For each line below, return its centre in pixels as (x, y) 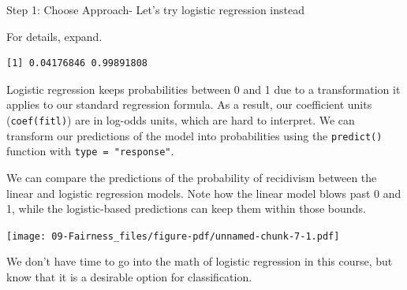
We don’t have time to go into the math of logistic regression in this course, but (200, 261)
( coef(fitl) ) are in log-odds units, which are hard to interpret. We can (181, 119)
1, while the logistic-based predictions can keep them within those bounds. (186, 208)
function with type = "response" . (90, 151)
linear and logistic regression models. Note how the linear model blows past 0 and (204, 193)
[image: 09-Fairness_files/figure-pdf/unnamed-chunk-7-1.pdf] (173, 236)
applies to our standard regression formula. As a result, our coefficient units (189, 104)
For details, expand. (54, 36)
